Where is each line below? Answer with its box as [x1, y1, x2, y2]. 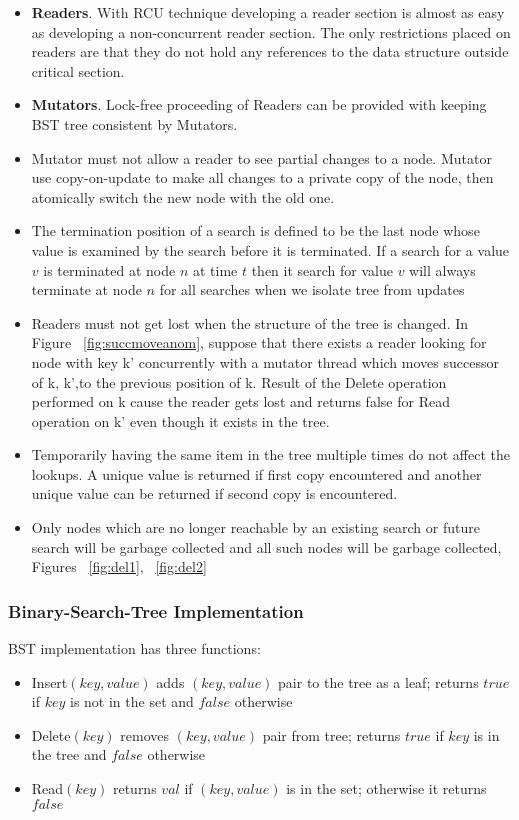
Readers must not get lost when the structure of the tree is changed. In [31, 312, 469, 333]
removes [120, 724, 170, 745]
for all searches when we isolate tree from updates [159, 279, 465, 300]
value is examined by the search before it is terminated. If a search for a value [31, 239, 510, 260]
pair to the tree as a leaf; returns [278, 671, 479, 692]
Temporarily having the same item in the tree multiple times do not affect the [31, 444, 510, 465]
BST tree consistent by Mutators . [31, 113, 238, 134]
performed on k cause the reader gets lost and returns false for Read [31, 391, 450, 412]
